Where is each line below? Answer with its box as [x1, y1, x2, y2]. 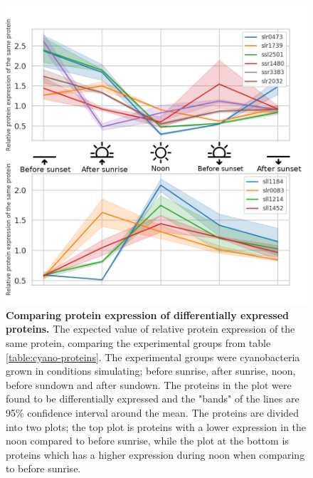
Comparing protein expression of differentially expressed [6, 307, 289, 322]
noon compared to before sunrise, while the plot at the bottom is [6, 433, 289, 448]
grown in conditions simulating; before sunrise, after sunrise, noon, [6, 363, 296, 378]
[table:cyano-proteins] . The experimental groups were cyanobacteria [6, 349, 300, 364]
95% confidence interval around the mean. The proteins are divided [6, 405, 299, 420]
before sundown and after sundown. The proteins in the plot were [6, 377, 292, 392]
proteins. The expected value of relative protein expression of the [6, 321, 295, 336]
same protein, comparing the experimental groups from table [6, 336, 271, 350]
